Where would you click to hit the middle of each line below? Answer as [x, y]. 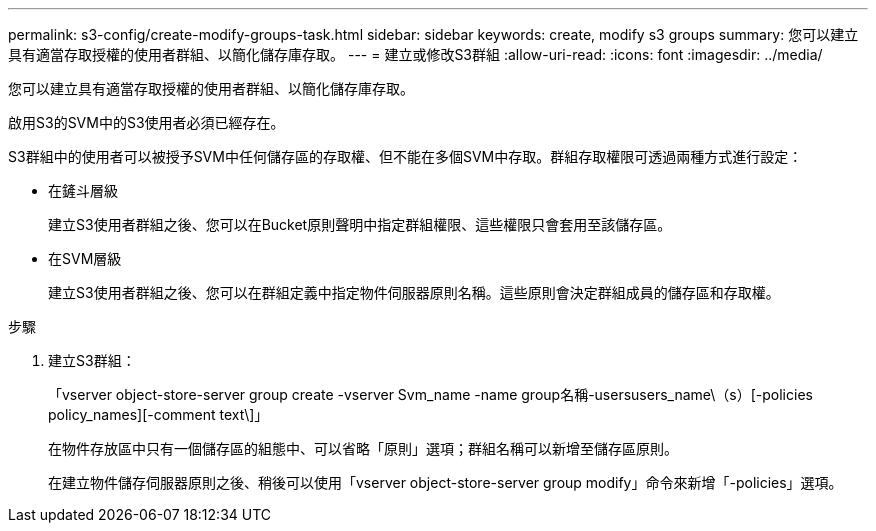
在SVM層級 [85, 258]
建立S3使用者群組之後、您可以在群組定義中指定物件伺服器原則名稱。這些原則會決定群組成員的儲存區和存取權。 [414, 292]
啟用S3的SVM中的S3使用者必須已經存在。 [146, 122]
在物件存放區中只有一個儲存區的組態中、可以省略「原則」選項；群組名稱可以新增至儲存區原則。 [363, 448]
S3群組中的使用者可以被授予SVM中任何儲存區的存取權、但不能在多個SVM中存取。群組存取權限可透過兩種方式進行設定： [405, 156]
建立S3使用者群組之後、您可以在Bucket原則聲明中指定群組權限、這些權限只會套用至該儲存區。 [360, 224]
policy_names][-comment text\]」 [158, 414]
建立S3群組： [92, 360]
